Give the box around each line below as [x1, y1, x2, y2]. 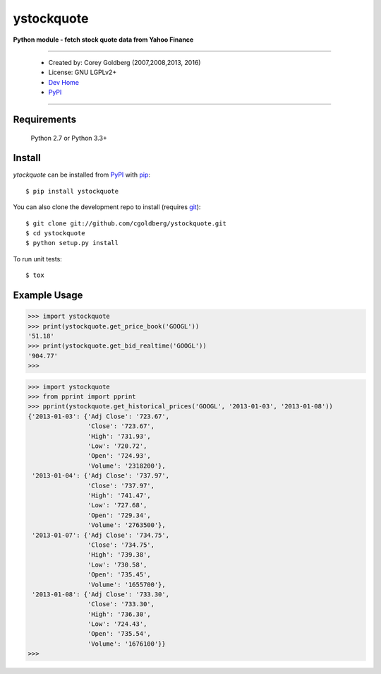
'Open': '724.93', [87, 452, 151, 460]
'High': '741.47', [87, 491, 151, 499]
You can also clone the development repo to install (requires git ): [13, 203, 201, 211]
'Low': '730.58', [87, 560, 147, 569]
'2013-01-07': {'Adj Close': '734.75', [32, 531, 169, 539]
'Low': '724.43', [87, 620, 147, 628]
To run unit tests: [13, 254, 63, 263]
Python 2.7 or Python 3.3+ [30, 134, 107, 142]
